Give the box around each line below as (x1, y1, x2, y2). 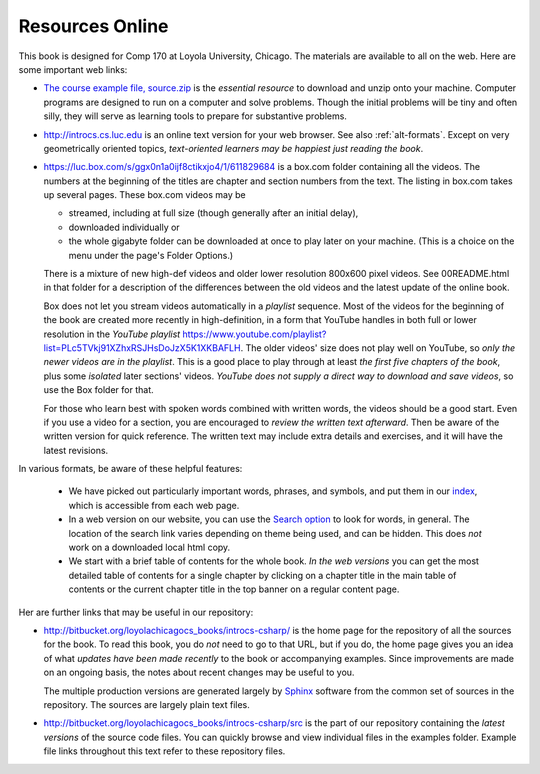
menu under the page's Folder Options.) (68, 249, 234, 261)
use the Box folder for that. (43, 384, 154, 396)
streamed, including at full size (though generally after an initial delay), (68, 207, 359, 219)
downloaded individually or (68, 221, 180, 233)
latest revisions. (43, 444, 109, 456)
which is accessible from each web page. (68, 499, 240, 511)
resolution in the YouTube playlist (43, 328, 181, 340)
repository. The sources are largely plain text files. (43, 698, 250, 710)
